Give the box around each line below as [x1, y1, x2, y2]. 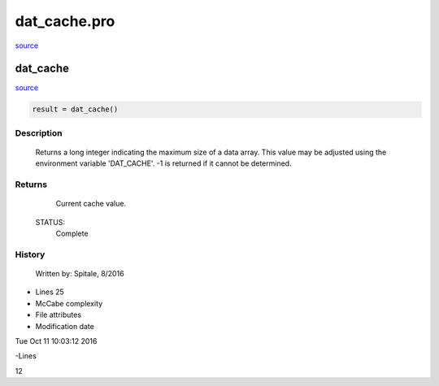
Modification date [35, 321, 95, 331]
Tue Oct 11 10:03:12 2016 [15, 336, 98, 346]
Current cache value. [55, 199, 126, 209]
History [15, 249, 46, 260]
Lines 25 [35, 287, 64, 297]
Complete [55, 228, 89, 239]
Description [15, 127, 63, 138]
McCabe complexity [35, 298, 103, 308]
